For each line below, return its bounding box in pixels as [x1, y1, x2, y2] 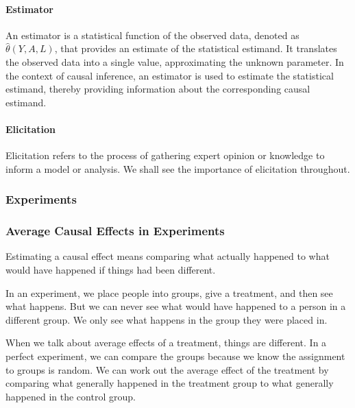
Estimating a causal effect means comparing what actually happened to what [5, 249, 330, 263]
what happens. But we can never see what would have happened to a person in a [5, 299, 346, 313]
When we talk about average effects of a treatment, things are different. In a [5, 335, 327, 350]
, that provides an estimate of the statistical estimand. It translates [54, 41, 337, 56]
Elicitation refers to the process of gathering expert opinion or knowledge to [5, 148, 325, 163]
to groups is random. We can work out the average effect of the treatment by [5, 362, 329, 376]
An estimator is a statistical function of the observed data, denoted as [5, 27, 299, 42]
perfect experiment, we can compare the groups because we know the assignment [5, 348, 345, 363]
